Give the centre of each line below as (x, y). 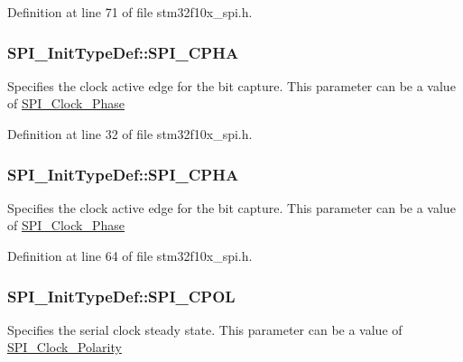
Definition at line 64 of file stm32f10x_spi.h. (130, 255)
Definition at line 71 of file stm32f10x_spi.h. (130, 12)
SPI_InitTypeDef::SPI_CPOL (121, 296)
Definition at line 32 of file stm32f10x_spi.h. (130, 134)
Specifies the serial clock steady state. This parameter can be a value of (205, 329)
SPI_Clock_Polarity (65, 347)
